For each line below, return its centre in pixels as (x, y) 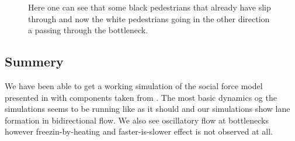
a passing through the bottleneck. (88, 30)
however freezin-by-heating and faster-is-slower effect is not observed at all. (139, 131)
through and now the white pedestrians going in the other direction (149, 18)
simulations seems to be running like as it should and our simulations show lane (147, 109)
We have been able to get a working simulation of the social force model (134, 85)
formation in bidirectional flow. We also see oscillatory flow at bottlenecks (137, 120)
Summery (34, 61)
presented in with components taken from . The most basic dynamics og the (141, 97)
